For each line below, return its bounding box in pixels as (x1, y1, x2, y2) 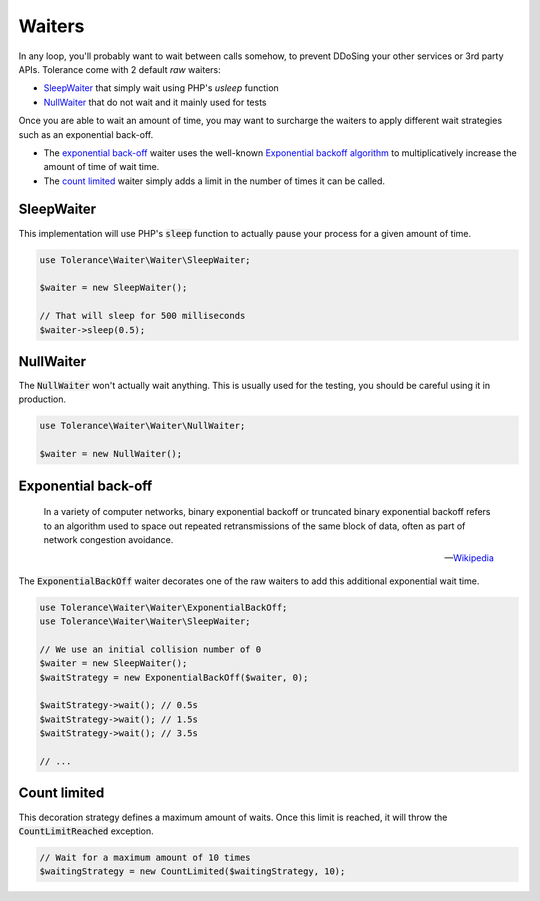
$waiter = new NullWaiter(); (39, 448, 183, 460)
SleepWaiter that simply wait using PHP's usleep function (43, 82, 279, 94)
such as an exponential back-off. (18, 128, 154, 140)
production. (18, 393, 67, 405)
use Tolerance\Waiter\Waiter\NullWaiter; (39, 420, 246, 432)
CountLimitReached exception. (18, 825, 154, 837)
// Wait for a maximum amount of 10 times (39, 851, 251, 863)
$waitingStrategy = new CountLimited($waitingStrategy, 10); (39, 866, 346, 877)
